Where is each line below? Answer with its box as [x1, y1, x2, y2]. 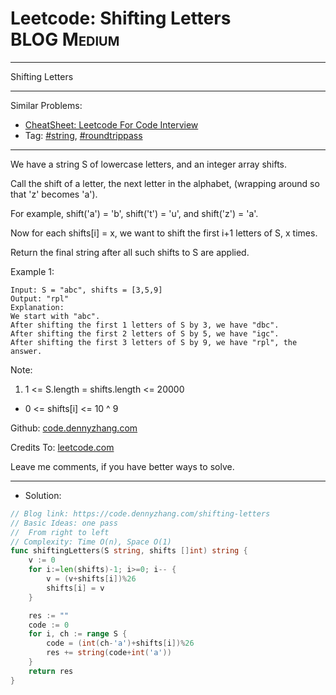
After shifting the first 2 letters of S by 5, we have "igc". [10, 328, 280, 339]
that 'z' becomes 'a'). [10, 188, 98, 200]
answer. [10, 346, 43, 356]
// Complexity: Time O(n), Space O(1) [10, 537, 172, 547]
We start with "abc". [10, 311, 101, 321]
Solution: [24, 489, 62, 501]
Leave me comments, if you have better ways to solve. [10, 460, 235, 472]
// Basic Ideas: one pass [10, 518, 118, 528]
